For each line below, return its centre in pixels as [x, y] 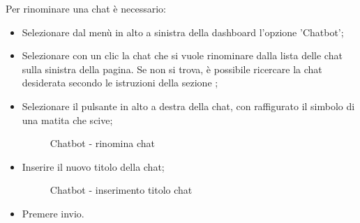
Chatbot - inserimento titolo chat [121, 190]
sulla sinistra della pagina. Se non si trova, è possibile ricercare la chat [172, 69]
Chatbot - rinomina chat [102, 143]
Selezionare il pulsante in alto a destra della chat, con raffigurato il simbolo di [188, 106]
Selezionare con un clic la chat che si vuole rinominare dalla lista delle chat [182, 55]
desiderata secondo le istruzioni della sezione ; [120, 83]
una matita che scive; [67, 120]
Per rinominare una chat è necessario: [86, 8]
